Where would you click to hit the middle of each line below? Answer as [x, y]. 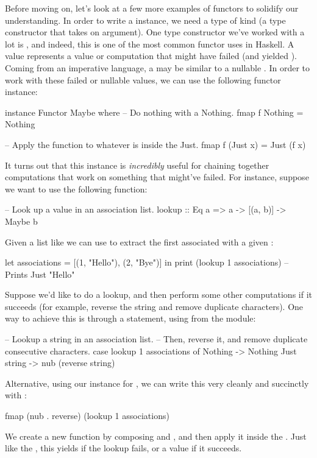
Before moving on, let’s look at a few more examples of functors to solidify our [152, 8]
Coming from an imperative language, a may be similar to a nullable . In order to [157, 67]
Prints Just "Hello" [40, 274]
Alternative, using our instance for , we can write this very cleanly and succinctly [157, 383]
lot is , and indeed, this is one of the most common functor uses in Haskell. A [150, 44]
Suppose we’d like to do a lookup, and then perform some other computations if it [158, 294]
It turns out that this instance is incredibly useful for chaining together [137, 165]
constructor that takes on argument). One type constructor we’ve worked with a [155, 32]
